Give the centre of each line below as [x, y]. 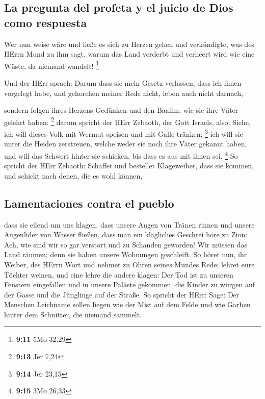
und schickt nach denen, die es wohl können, [73, 175]
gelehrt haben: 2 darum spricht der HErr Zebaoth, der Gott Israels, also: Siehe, [127, 121]
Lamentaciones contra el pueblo [89, 203]
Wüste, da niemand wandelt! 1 [51, 65]
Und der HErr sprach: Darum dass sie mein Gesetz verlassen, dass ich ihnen [123, 83]
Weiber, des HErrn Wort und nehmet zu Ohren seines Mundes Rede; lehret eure [129, 264]
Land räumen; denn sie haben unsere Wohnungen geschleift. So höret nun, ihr [126, 254]
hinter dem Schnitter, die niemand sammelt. [73, 314]
